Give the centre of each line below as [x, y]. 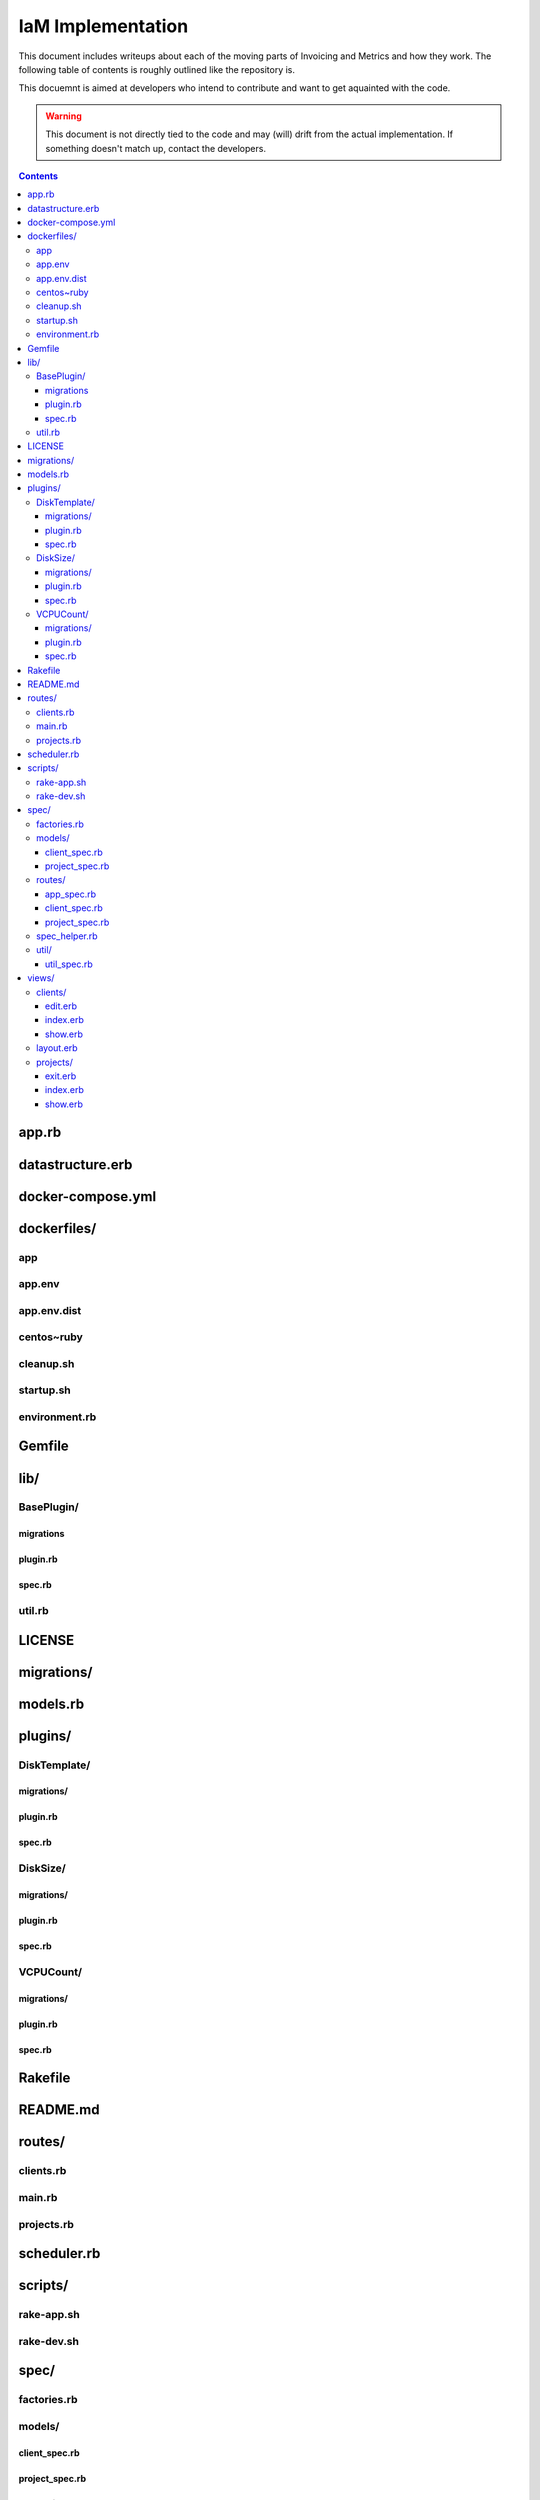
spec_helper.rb [67, 936]
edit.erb [61, 1006]
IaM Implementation [103, 26]
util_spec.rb [69, 964]
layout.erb [57, 1048]
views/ [41, 978]
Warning [63, 116]
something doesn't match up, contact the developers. [156, 148]
